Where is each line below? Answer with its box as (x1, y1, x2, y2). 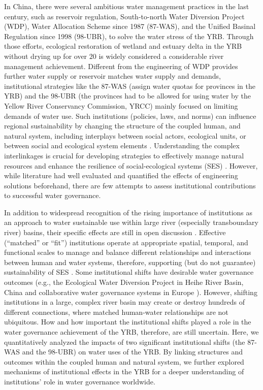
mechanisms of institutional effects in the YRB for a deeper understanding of (4, 366, 244, 377)
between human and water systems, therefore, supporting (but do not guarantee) (4, 256, 256, 267)
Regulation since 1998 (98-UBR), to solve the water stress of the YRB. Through (4, 30, 254, 41)
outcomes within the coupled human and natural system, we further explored (4, 356, 244, 367)
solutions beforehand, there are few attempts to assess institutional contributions (4, 180, 256, 190)
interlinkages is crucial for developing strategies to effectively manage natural (4, 150, 244, 160)
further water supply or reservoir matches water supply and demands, (4, 71, 221, 81)
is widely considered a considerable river (98, 50, 224, 61)
